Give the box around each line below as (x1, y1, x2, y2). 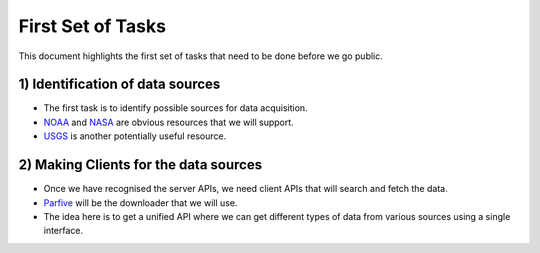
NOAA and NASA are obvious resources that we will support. (43, 116, 294, 128)
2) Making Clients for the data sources (18, 156, 263, 174)
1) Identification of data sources (18, 76, 221, 93)
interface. (43, 225, 84, 237)
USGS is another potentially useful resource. (43, 130, 227, 142)
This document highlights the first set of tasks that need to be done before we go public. (18, 50, 384, 62)
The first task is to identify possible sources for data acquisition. (43, 102, 309, 114)
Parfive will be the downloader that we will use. (43, 196, 238, 209)
